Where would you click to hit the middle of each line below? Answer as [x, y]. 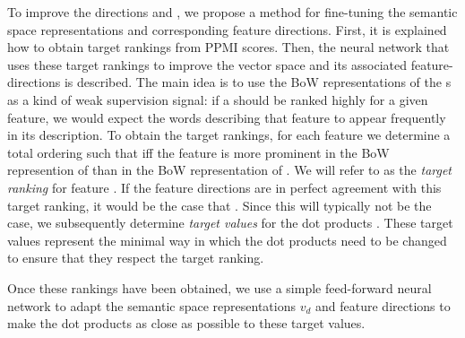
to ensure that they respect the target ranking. [136, 258]
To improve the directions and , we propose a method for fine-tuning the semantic [232, 12]
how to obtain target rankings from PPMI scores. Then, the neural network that [228, 47]
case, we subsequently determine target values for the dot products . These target [230, 223]
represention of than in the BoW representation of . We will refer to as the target [230, 170]
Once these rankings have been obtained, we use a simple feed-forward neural [220, 287]
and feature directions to [383, 305]
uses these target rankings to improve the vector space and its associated [207, 64]
